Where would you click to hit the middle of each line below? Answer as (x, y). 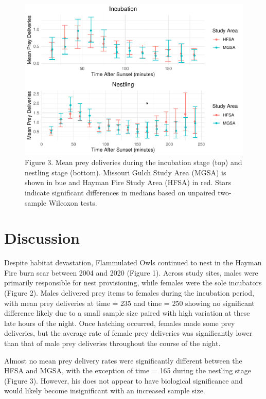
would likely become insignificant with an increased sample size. (105, 391)
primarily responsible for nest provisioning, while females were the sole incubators (133, 283)
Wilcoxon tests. (73, 202)
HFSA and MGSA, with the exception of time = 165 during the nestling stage (128, 370)
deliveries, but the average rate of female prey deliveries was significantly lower (128, 333)
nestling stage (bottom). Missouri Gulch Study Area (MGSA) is (126, 172)
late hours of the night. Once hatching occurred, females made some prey (120, 323)
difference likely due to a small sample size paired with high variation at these (127, 313)
